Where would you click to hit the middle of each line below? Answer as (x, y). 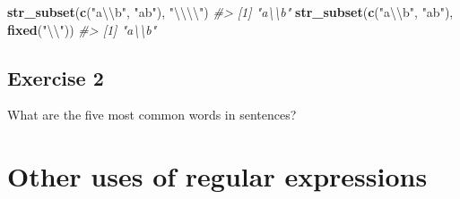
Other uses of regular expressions (217, 176)
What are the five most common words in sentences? (152, 115)
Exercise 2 (56, 77)
